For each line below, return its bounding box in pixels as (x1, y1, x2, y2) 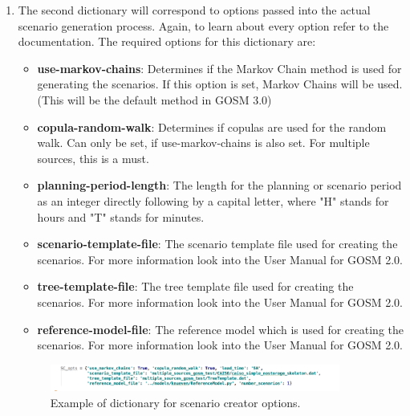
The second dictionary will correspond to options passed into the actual (18, 2, 371, 18)
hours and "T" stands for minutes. (37, 208, 205, 225)
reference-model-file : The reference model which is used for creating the (37, 320, 404, 337)
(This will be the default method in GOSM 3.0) (37, 91, 272, 108)
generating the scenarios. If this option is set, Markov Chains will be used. (37, 75, 403, 92)
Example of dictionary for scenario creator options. (50, 394, 301, 411)
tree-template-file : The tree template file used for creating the (37, 278, 354, 295)
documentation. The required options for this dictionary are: (18, 33, 316, 50)
